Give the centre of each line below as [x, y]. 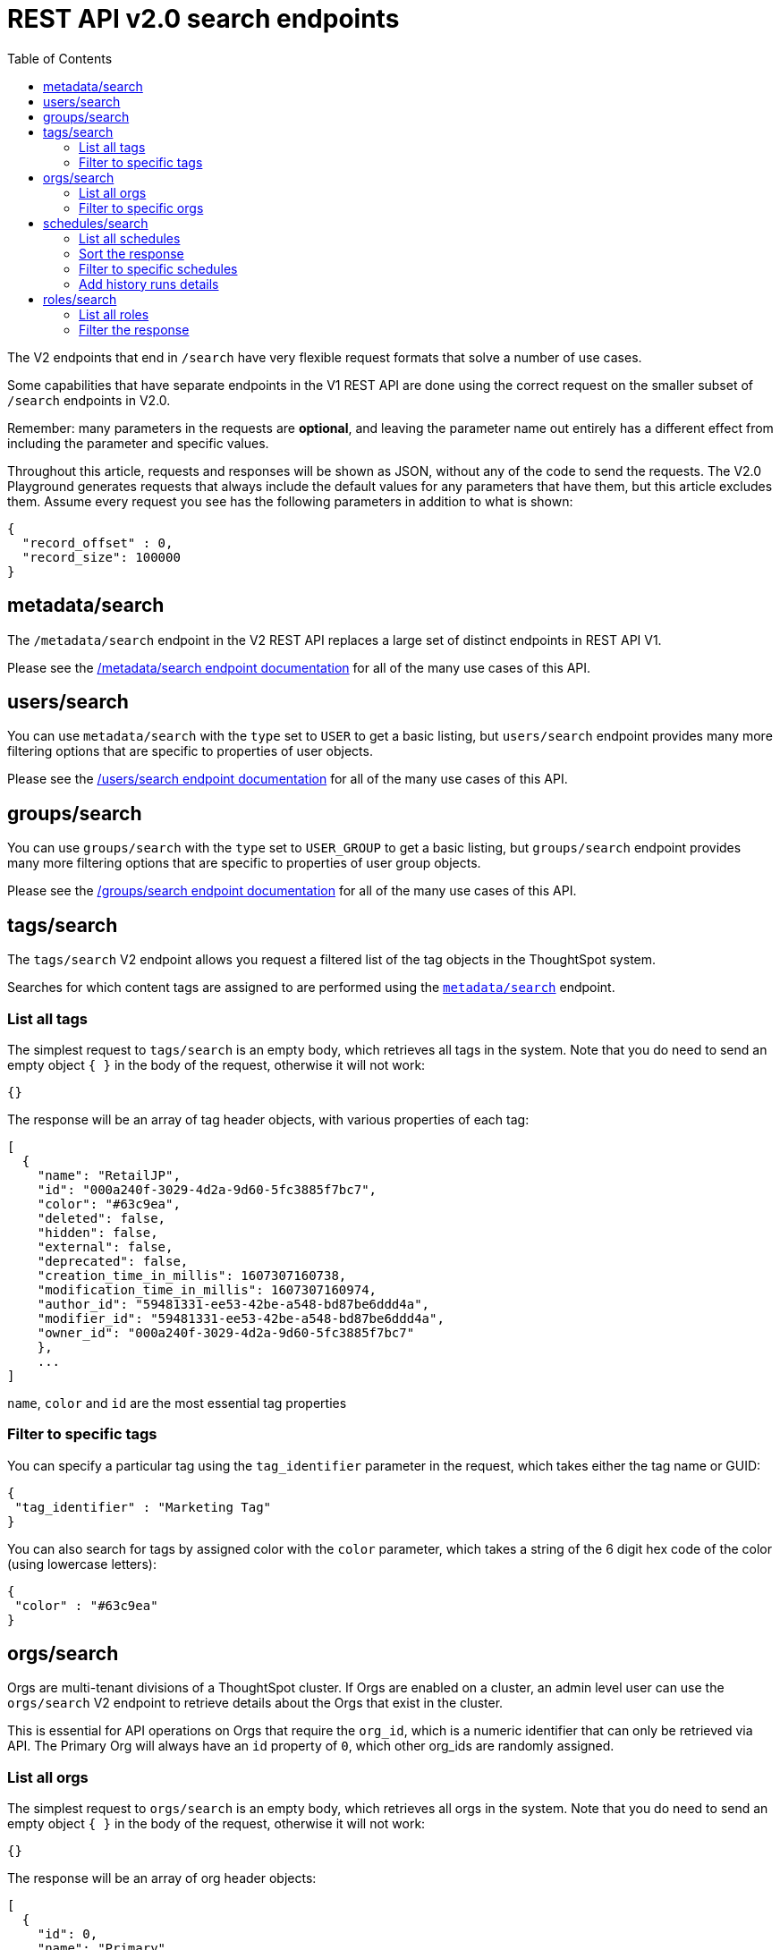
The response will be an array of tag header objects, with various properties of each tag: [268, 1119]
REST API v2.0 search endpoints [203, 19]
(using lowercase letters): [82, 1564]
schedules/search [96, 223]
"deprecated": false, [113, 1261]
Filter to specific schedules [158, 268]
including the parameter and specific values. [138, 443]
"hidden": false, [97, 1232]
